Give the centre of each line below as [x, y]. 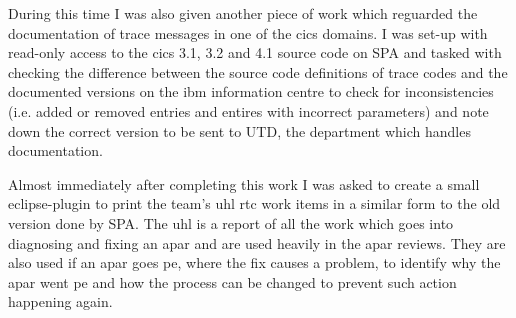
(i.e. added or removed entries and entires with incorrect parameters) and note [248, 110]
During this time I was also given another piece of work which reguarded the [243, 13]
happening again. [60, 301]
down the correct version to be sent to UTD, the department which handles [239, 130]
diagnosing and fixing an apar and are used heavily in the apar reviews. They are [257, 242]
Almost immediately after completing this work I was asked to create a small [244, 183]
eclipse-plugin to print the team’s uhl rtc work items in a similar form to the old [254, 203]
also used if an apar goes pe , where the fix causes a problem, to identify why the [254, 262]
